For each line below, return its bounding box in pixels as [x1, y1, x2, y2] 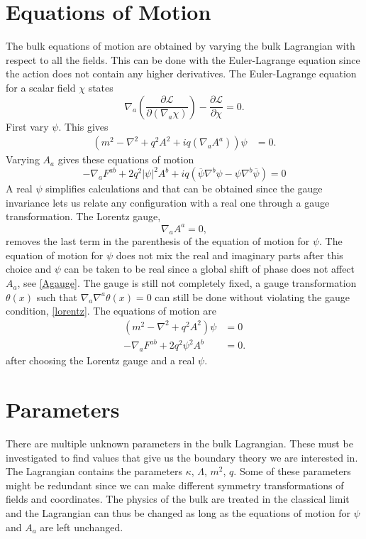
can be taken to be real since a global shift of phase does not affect [64, 261, 355, 276]
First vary [6, 119, 49, 134]
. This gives [58, 119, 109, 134]
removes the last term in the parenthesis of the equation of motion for [6, 234, 310, 249]
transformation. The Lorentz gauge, [6, 209, 161, 224]
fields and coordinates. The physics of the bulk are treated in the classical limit [6, 491, 350, 506]
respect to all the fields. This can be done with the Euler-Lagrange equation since [6, 52, 360, 67]
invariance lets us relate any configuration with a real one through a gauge [6, 195, 330, 209]
